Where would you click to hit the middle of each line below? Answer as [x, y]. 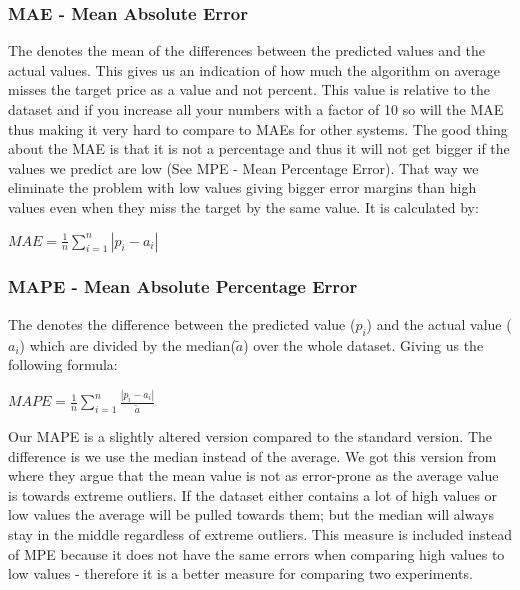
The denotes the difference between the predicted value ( [182, 323]
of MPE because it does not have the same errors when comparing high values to [256, 553]
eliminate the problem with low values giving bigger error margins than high [242, 187]
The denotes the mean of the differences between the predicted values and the [247, 50]
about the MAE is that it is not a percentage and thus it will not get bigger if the [259, 148]
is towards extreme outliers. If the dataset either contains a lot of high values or [253, 494]
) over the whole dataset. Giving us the [363, 344]
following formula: [63, 364]
